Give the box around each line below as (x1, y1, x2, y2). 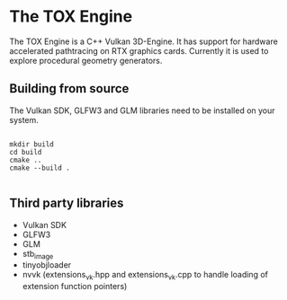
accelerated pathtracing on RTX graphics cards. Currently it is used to (9, 45, 269, 56)
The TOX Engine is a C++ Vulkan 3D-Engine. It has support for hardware (9, 36, 279, 47)
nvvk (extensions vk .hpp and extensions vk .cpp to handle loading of (22, 269, 268, 282)
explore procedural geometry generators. (9, 55, 163, 66)
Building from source (9, 81, 130, 96)
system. (9, 114, 39, 125)
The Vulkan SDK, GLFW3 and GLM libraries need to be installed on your (9, 105, 276, 116)
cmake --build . (9, 163, 70, 172)
